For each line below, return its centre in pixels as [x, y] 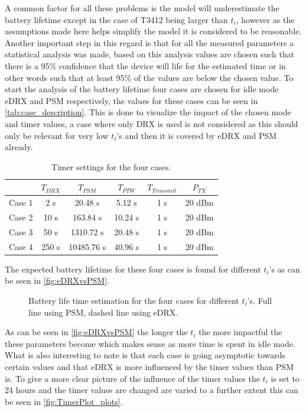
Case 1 [21, 202]
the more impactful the [240, 332]
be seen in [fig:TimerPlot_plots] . [64, 401]
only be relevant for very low [57, 135]
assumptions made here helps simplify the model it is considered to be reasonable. [153, 31]
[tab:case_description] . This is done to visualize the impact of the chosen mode [148, 112]
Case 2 [21, 217]
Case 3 [21, 231]
